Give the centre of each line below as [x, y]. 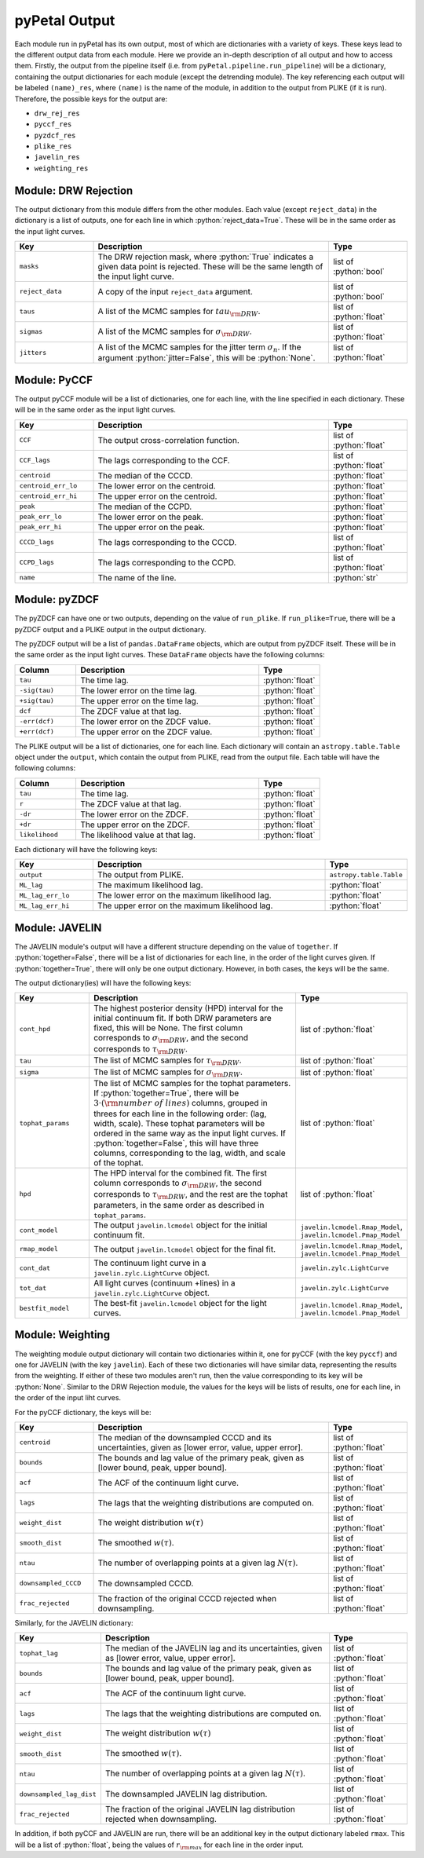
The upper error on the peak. [152, 527]
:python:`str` [355, 577]
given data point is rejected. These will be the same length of [210, 266]
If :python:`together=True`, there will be [166, 1093]
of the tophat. [119, 1163]
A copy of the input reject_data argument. [175, 291]
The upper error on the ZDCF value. [146, 732]
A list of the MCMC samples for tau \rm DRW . [179, 312]
